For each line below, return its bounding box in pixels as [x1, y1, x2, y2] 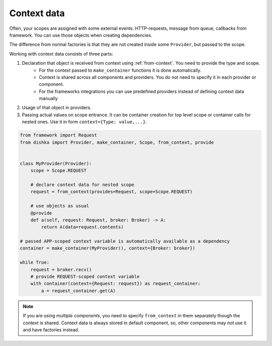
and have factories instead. [23, 326, 80, 333]
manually [39, 95, 58, 102]
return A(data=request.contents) [41, 224, 124, 230]
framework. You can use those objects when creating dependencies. [9, 32, 153, 38]
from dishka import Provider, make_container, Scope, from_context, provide [20, 139, 214, 145]
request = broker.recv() [30, 267, 92, 272]
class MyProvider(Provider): [20, 161, 92, 166]
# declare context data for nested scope [30, 182, 134, 187]
